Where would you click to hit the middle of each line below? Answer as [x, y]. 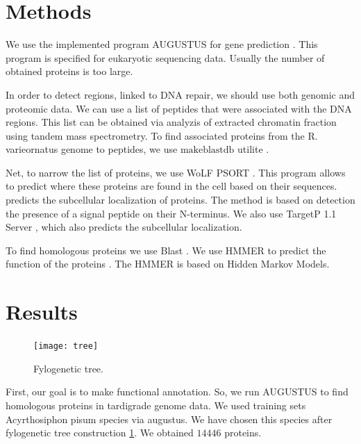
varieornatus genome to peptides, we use [92, 149]
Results [42, 312]
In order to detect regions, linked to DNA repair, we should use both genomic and [180, 94]
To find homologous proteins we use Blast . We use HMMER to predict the [166, 250]
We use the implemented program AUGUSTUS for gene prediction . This [162, 44]
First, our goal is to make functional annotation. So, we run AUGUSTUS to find [177, 392]
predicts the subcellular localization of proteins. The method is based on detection [180, 200]
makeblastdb [207, 150]
